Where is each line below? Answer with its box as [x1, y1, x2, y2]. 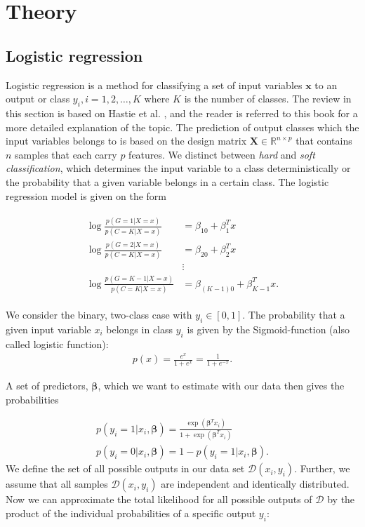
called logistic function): [6, 336, 109, 351]
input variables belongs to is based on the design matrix [6, 133, 247, 148]
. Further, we [294, 461, 350, 476]
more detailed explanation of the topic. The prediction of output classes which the [6, 119, 359, 134]
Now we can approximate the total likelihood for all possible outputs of [6, 492, 312, 507]
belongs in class [106, 321, 173, 336]
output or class [6, 91, 70, 106]
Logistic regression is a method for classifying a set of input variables [6, 77, 303, 92]
